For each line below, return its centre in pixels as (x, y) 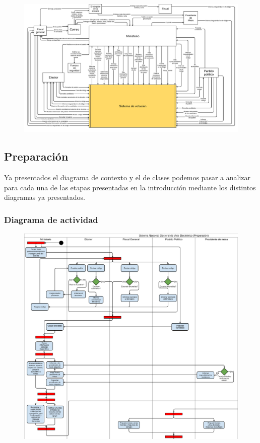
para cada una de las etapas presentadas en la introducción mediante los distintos (130, 187)
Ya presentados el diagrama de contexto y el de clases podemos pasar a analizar (127, 177)
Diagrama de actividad (51, 219)
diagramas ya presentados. (45, 197)
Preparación (36, 156)
